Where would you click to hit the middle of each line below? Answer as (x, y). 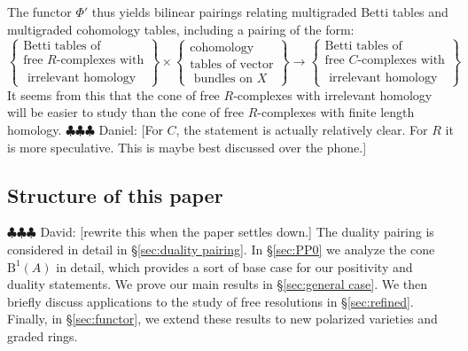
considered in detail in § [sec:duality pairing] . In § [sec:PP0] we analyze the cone (221, 249)
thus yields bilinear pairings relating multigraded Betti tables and (270, 12)
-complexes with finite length (336, 112)
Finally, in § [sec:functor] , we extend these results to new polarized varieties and (222, 319)
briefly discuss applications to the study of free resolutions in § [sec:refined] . (211, 301)
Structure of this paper (115, 195)
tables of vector (232, 64)
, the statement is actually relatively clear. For (302, 129)
